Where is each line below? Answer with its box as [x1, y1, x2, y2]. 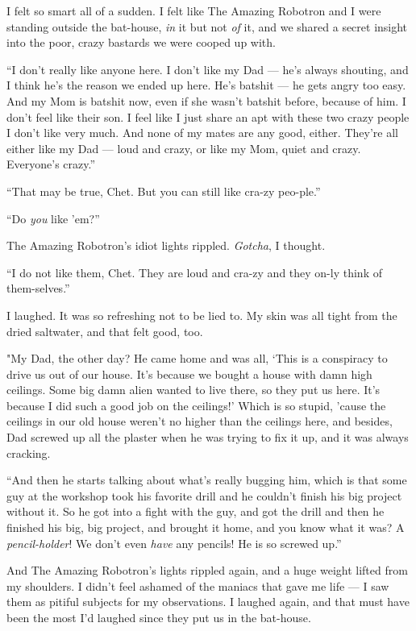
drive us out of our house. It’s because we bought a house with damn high [6, 365, 372, 382]
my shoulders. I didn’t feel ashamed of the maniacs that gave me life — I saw [6, 577, 389, 594]
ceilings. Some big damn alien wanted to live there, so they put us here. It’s [6, 381, 381, 398]
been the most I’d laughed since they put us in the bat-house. [6, 609, 311, 625]
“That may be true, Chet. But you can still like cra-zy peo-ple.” [6, 182, 321, 199]
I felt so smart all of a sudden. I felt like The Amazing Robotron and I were [6, 2, 381, 19]
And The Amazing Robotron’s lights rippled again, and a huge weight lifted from [6, 562, 408, 579]
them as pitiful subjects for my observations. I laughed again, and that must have [6, 593, 410, 610]
